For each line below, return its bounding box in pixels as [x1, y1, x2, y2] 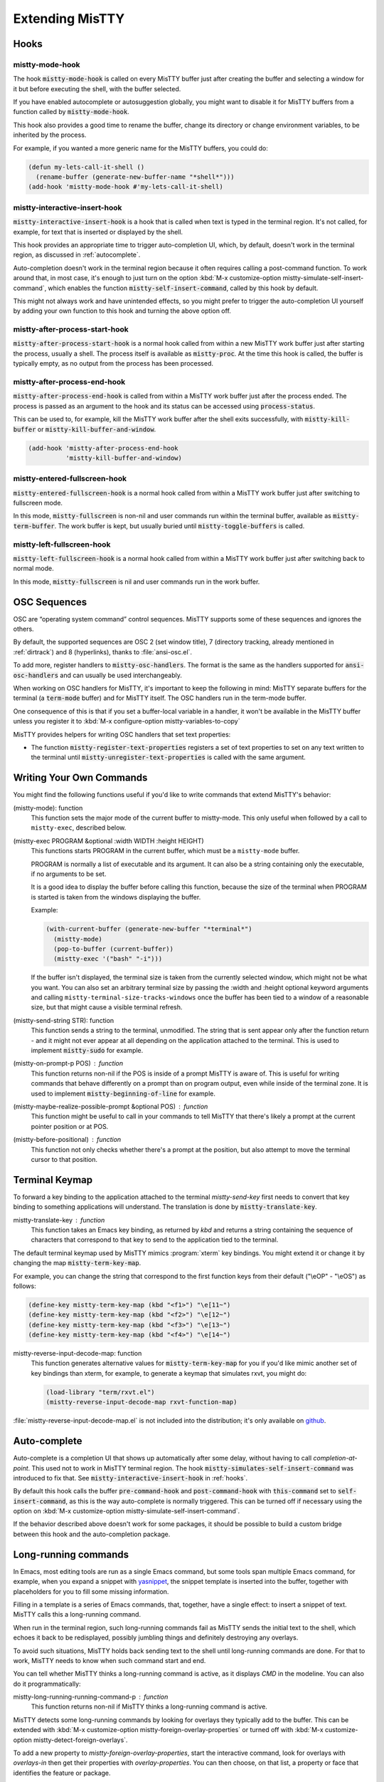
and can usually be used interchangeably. [60, 671, 183, 679]
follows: [13, 1282, 36, 1290]
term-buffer [13, 522, 55, 530]
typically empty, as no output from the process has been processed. [13, 359, 213, 368]
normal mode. [13, 564, 55, 573]
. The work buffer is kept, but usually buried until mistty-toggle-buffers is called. [54, 521, 305, 530]
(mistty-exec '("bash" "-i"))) [53, 955, 163, 963]
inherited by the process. [13, 130, 87, 139]
